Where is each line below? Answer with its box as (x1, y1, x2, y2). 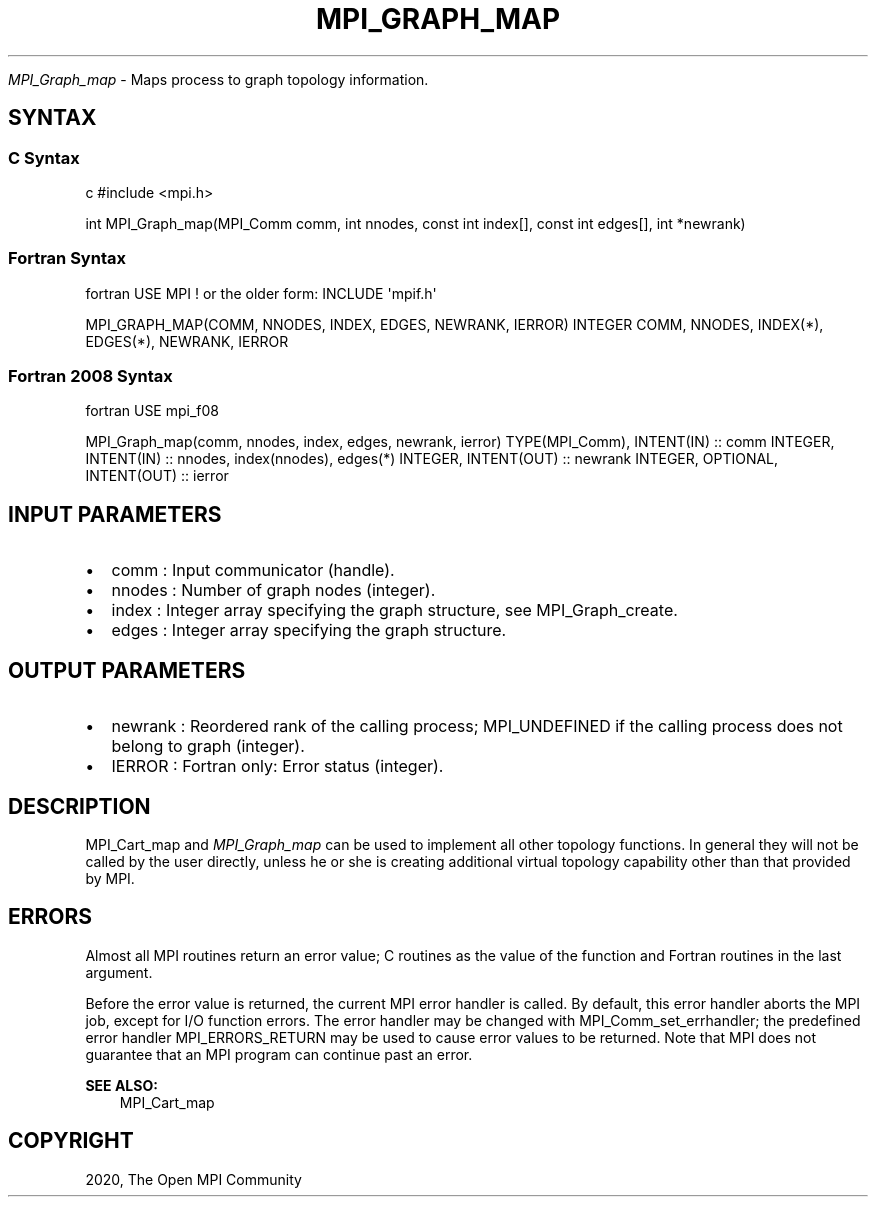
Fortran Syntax (8, 248, 126, 269)
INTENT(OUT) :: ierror (85, 467, 229, 485)
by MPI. (85, 870, 135, 887)
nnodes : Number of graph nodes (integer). (111, 580, 436, 601)
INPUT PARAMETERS (8, 501, 222, 527)
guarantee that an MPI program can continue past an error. (85, 1045, 473, 1063)
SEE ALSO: (85, 1076, 158, 1094)
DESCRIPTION (8, 793, 151, 819)
